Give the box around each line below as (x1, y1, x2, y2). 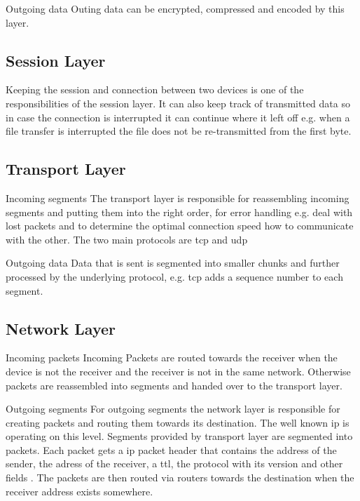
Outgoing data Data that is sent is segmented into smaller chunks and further (6, 255, 340, 270)
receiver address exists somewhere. (6, 483, 153, 498)
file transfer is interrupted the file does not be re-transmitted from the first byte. (6, 123, 352, 138)
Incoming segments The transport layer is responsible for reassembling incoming (6, 190, 349, 205)
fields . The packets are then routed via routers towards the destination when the (6, 470, 354, 485)
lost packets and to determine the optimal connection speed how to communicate (6, 218, 354, 233)
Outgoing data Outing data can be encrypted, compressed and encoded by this (6, 1, 345, 15)
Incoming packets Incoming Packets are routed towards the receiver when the (6, 350, 338, 365)
